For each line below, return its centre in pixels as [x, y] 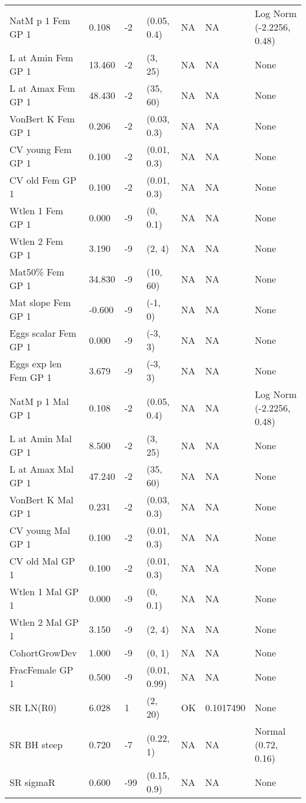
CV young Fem [41, 149]
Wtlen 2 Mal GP [44, 622]
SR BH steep [36, 744]
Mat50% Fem [37, 272]
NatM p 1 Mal [39, 401]
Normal [270, 731]
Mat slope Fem [40, 302]
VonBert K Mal [41, 500]
